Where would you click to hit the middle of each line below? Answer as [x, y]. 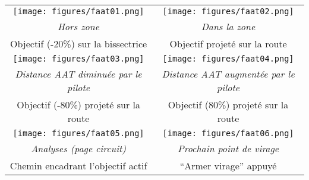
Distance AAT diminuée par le [78, 74]
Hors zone [78, 26]
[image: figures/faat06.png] [228, 133]
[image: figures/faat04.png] [228, 59]
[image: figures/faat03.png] [78, 59]
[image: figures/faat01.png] [78, 11]
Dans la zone [228, 26]
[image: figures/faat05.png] [78, 133]
